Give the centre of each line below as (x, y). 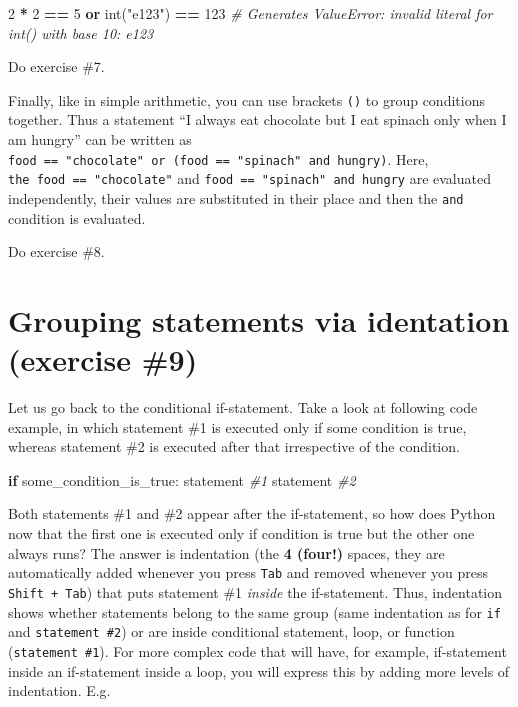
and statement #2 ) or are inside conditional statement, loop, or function (231, 631)
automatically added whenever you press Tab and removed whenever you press (248, 572)
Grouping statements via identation (259, 319)
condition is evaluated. (77, 217)
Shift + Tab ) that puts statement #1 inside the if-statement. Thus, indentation (255, 591)
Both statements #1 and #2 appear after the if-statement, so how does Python (252, 513)
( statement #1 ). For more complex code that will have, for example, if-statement (257, 650)
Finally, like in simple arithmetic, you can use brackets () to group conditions (246, 99)
